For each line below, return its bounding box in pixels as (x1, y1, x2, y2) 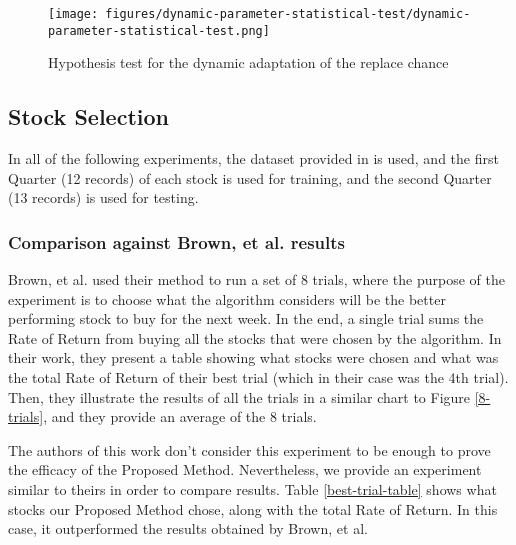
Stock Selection (8, 101, 169, 132)
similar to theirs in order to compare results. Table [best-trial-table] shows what (8, 479, 497, 500)
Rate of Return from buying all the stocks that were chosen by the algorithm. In (8, 327, 502, 348)
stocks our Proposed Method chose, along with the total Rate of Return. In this (8, 498, 498, 519)
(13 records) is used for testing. (8, 187, 199, 208)
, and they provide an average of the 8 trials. (43, 406, 317, 427)
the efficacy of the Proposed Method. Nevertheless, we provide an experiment (8, 459, 482, 480)
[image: (48, 7, 99, 21)
